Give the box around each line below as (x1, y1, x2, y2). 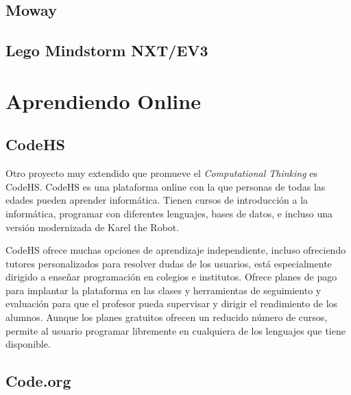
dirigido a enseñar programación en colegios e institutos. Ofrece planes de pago (5, 270, 337, 284)
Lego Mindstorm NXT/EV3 (5, 40, 208, 61)
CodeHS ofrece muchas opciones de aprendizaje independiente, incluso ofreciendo (5, 243, 346, 257)
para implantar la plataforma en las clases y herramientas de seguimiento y (5, 283, 322, 297)
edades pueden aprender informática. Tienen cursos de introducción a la (5, 193, 308, 207)
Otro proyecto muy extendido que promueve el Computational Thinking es (5, 166, 318, 180)
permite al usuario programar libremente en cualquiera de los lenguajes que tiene (5, 323, 346, 337)
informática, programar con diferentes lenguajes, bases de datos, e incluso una (5, 206, 333, 220)
